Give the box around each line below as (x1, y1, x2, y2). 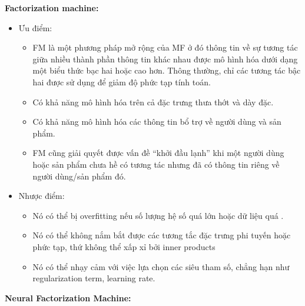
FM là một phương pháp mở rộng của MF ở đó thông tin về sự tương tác (32, 41, 298, 54)
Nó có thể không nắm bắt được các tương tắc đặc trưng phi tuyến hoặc (32, 229, 291, 241)
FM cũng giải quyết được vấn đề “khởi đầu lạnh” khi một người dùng (32, 147, 284, 159)
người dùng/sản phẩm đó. (32, 169, 126, 182)
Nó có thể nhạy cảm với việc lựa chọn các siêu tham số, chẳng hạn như (32, 260, 290, 272)
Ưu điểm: (18, 21, 52, 34)
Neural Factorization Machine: (5, 291, 131, 304)
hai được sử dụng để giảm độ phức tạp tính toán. (32, 75, 211, 88)
